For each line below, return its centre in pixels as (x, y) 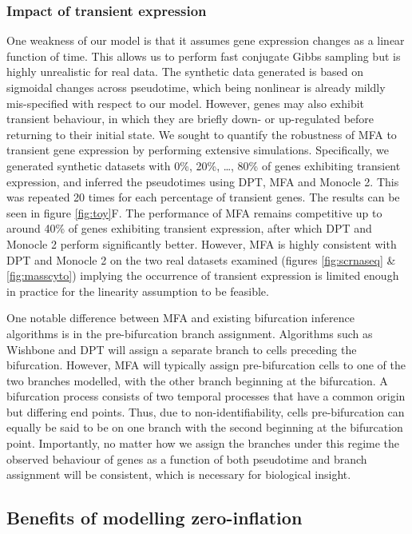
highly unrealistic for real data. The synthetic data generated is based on (185, 72)
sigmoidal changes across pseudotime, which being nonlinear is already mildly (196, 87)
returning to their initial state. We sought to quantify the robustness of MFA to (202, 134)
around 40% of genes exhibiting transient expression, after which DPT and (189, 228)
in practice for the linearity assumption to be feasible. (138, 291)
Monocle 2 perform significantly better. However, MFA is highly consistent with (202, 243)
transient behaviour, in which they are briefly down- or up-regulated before (190, 119)
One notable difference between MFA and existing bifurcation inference (180, 318)
